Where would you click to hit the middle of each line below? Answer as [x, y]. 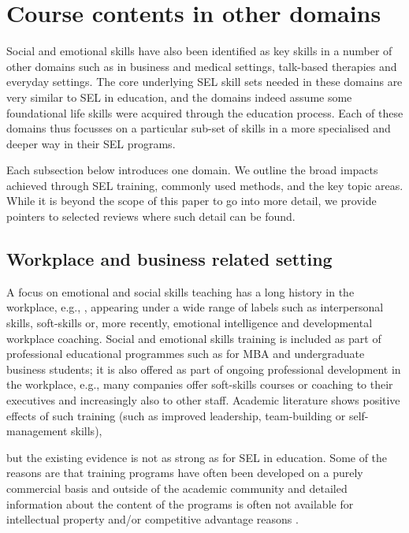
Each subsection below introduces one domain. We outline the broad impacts [192, 170]
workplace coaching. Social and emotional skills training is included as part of [194, 338]
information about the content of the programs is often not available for [180, 503]
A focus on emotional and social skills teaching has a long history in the [180, 291]
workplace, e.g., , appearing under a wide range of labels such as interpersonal [195, 307]
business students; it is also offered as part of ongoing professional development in [204, 369]
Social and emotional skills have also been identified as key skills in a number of [199, 51]
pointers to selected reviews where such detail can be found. [151, 216]
